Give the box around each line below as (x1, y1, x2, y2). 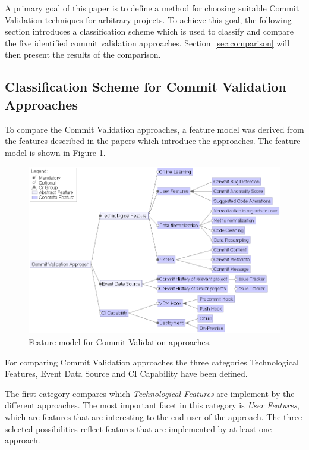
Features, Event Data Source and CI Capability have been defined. (5, 367, 248, 380)
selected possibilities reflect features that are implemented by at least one (5, 422, 272, 435)
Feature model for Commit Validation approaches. (29, 336, 212, 348)
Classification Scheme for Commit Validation (5, 77, 286, 96)
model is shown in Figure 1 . (5, 146, 106, 158)
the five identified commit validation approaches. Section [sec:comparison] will (5, 36, 290, 49)
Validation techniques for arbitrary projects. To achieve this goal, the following (5, 13, 292, 26)
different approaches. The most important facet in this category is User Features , (5, 399, 299, 411)
